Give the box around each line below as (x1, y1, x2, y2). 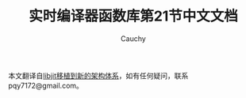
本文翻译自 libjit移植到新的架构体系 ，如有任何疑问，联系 (8, 70, 189, 80)
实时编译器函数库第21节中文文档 (29, 7, 238, 25)
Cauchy (120, 33, 147, 43)
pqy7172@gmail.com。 (8, 81, 83, 90)
